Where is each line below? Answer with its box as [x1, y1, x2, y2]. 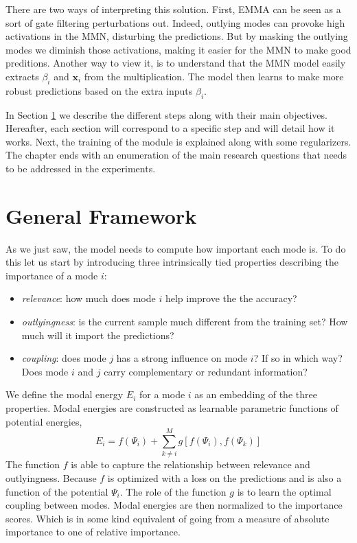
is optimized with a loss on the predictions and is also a [107, 470, 342, 485]
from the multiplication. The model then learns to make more [84, 69, 344, 83]
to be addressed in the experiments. [5, 161, 156, 175]
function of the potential [5, 484, 108, 498]
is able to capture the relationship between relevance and [71, 457, 310, 472]
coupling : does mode [21, 351, 106, 365]
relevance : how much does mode [21, 291, 156, 305]
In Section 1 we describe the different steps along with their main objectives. [5, 107, 327, 122]
